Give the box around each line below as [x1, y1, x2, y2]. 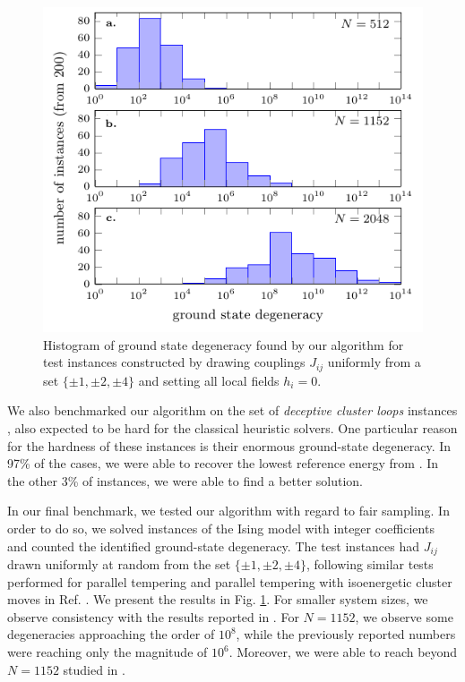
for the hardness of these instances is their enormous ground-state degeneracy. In [7, 436, 452, 455]
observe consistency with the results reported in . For [7, 607, 299, 626]
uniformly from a [327, 353, 421, 371]
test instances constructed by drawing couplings [43, 353, 306, 371]
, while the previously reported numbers [236, 625, 456, 644]
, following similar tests [306, 555, 434, 574]
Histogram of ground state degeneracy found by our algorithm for [43, 335, 404, 354]
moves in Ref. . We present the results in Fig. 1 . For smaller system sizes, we [7, 590, 428, 609]
